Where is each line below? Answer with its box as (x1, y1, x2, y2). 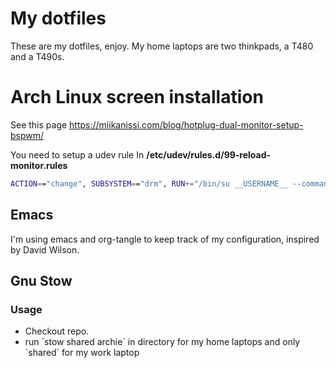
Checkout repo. (24, 325, 90, 337)
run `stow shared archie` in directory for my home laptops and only (24, 336, 301, 348)
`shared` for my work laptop (24, 347, 140, 359)
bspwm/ (10, 129, 45, 141)
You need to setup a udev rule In (10, 148, 145, 161)
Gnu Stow (10, 272, 73, 289)
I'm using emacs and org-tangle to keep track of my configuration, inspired (10, 233, 320, 245)
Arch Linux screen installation (10, 86, 264, 109)
